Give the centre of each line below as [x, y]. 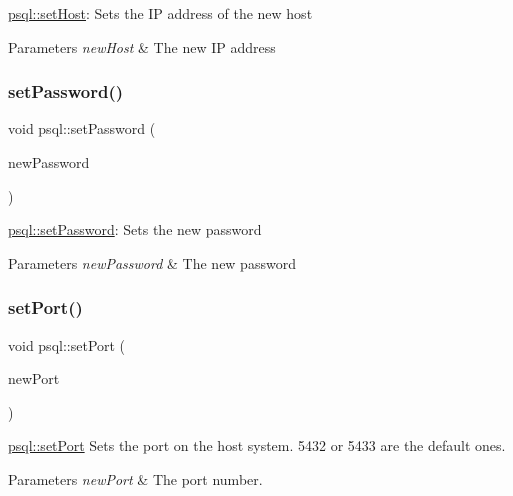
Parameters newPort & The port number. [135, 478]
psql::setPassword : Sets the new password [135, 229]
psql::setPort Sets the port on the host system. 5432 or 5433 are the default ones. [257, 445]
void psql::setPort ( [67, 344]
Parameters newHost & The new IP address [142, 46]
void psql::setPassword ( [82, 128]
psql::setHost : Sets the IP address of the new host [160, 13]
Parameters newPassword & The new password [152, 262]
